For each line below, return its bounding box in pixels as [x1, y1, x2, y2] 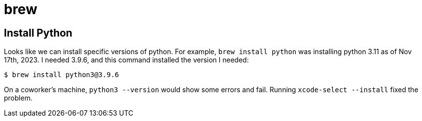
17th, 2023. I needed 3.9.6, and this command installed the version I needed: [4, 56, 249, 64]
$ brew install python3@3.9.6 [4, 71, 119, 79]
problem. [4, 94, 33, 102]
